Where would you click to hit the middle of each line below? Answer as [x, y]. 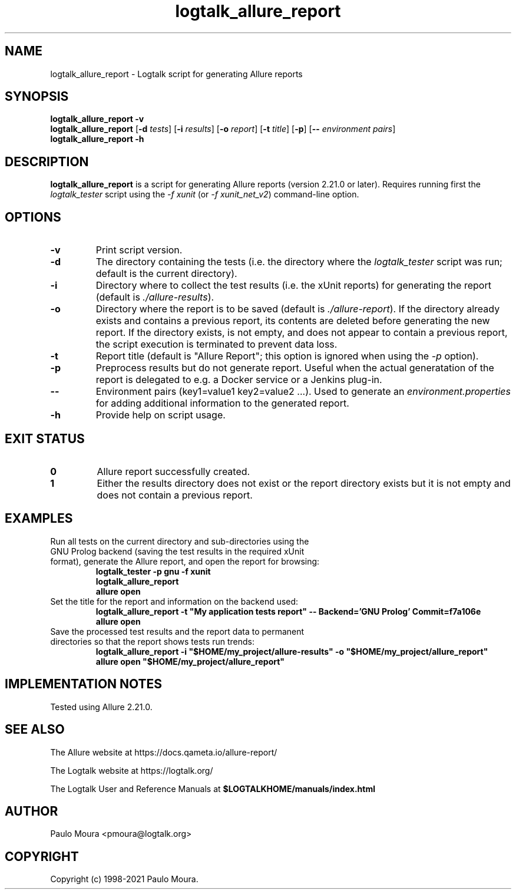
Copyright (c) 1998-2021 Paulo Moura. [124, 879]
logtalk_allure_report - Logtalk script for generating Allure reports [176, 74]
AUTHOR [32, 811]
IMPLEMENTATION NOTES [84, 684]
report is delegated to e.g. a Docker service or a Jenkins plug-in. [239, 380]
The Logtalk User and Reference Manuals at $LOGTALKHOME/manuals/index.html [213, 789]
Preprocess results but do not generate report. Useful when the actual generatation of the [295, 368]
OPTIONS [33, 217]
